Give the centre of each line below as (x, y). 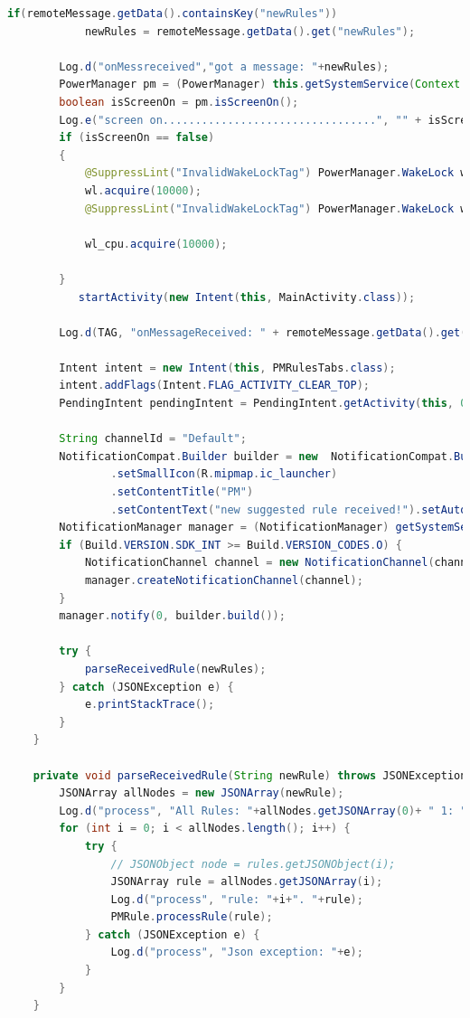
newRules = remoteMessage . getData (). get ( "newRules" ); (250, 31)
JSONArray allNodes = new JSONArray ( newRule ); (202, 793)
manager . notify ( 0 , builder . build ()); (172, 616)
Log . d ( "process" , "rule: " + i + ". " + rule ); (237, 899)
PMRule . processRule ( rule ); (192, 917)
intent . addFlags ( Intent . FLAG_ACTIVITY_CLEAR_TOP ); (214, 386)
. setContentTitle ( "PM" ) (182, 492)
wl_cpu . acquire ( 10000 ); (156, 244)
